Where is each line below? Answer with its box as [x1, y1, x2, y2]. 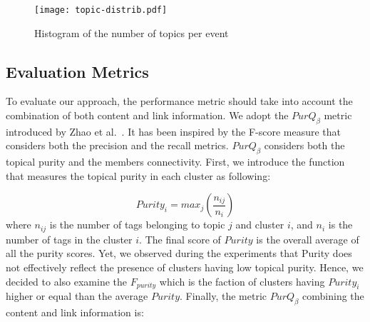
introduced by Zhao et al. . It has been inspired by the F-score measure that [6, 124, 341, 139]
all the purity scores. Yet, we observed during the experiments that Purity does [6, 246, 352, 261]
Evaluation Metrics [6, 60, 149, 82]
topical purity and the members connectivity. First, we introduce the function [6, 154, 345, 169]
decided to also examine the [6, 273, 128, 288]
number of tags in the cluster [6, 231, 133, 246]
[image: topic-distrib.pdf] [34, 5, 168, 15]
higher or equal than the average [6, 288, 148, 303]
